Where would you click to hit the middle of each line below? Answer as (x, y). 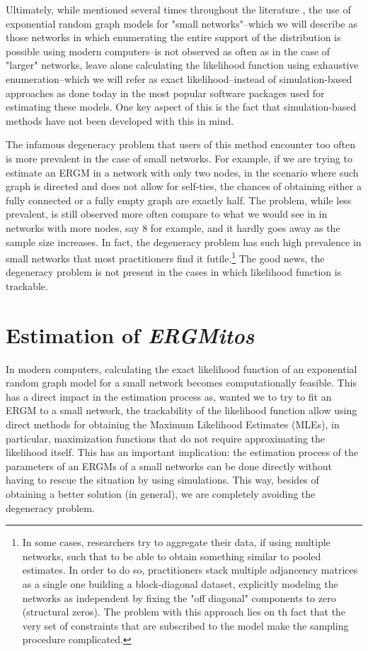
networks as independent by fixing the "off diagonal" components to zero (179, 597)
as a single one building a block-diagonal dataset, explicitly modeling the (180, 583)
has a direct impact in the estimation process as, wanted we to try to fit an (169, 396)
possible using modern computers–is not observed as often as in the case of (168, 51)
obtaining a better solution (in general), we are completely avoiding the (161, 494)
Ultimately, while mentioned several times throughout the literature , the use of (178, 9)
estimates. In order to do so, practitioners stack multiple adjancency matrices (190, 570)
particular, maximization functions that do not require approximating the (166, 438)
